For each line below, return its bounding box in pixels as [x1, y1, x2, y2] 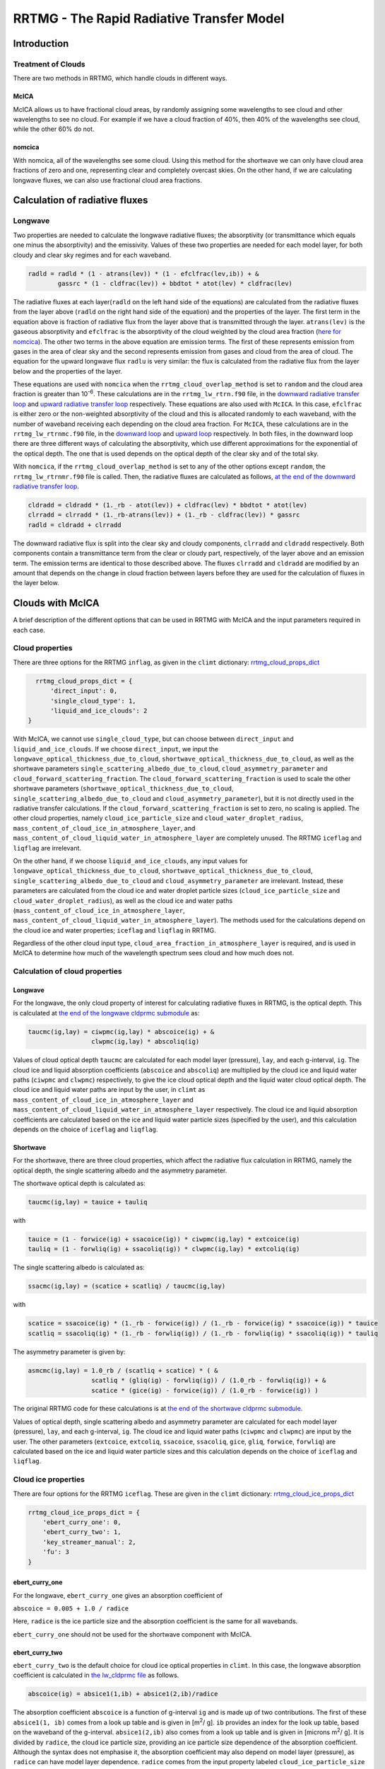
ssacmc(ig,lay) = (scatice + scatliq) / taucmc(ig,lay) [28, 1282, 226, 1291]
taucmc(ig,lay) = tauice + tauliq [28, 1198, 148, 1206]
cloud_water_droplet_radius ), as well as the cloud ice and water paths [13, 896, 233, 905]
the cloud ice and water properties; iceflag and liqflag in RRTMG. [13, 926, 217, 934]
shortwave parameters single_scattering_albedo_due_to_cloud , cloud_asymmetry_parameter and [13, 764, 328, 773]
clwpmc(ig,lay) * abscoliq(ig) [90, 1037, 200, 1046]
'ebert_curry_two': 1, [42, 1528, 122, 1536]
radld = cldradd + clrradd [28, 521, 122, 529]
